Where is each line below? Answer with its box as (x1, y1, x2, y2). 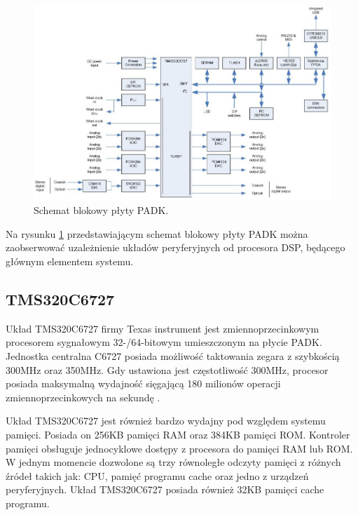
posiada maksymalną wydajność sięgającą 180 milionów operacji (6, 376, 281, 391)
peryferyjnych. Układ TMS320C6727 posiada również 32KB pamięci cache (6, 482, 324, 497)
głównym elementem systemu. (6, 254, 134, 269)
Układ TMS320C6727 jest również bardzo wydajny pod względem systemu (6, 413, 326, 428)
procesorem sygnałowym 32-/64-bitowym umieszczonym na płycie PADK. (6, 335, 322, 349)
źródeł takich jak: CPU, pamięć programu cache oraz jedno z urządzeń (6, 468, 309, 483)
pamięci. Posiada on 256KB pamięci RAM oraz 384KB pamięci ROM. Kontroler (6, 427, 350, 442)
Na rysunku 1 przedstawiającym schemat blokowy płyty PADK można (6, 226, 308, 241)
